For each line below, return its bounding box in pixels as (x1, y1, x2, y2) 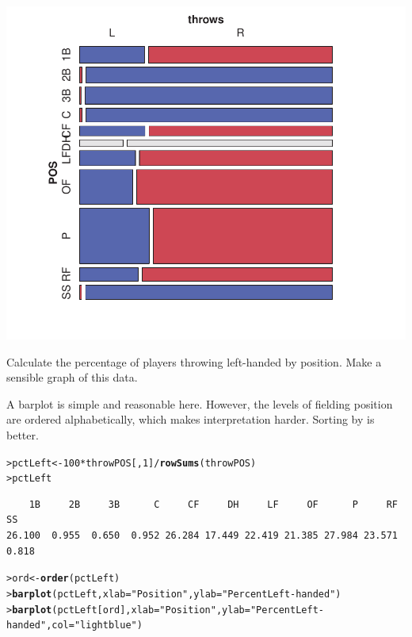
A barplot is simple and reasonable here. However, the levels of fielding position (6, 395, 393, 412)
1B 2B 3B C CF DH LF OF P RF (29, 498, 398, 510)
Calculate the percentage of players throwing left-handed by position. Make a (6, 353, 382, 370)
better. (6, 426, 39, 443)
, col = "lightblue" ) (46, 620, 143, 631)
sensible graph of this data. (6, 369, 138, 386)
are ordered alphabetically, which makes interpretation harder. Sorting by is (6, 411, 375, 428)
